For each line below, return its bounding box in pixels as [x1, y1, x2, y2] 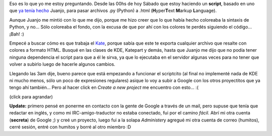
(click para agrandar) [9, 93, 53, 100]
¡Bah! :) [9, 31, 25, 37]
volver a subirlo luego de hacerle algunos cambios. [9, 61, 115, 67]
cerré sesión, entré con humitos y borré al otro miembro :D [9, 124, 131, 130]
